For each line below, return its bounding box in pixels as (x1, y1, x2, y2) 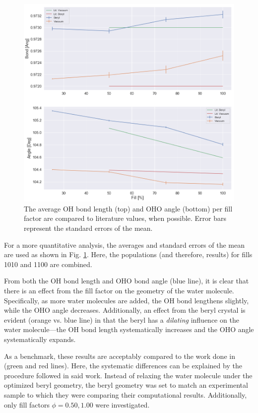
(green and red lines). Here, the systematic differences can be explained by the (4, 360, 242, 371)
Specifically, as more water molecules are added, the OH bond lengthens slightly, (4, 295, 249, 305)
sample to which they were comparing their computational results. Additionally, (4, 389, 247, 400)
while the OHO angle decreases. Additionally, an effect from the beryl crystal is (4, 305, 246, 315)
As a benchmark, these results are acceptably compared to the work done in (4, 350, 235, 361)
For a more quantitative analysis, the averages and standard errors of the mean (4, 239, 245, 250)
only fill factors (4, 399, 50, 410)
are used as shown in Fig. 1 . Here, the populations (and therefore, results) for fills (4, 249, 253, 260)
